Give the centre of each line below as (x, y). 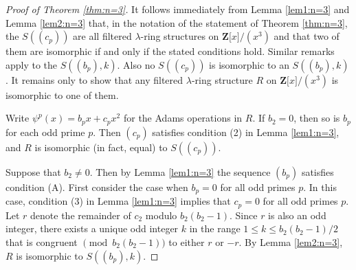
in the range (215, 228)
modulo (161, 215)
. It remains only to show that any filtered (94, 79)
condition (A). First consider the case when (97, 187)
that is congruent (42, 241)
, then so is (317, 118)
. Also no (136, 64)
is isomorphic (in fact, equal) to (101, 147)
